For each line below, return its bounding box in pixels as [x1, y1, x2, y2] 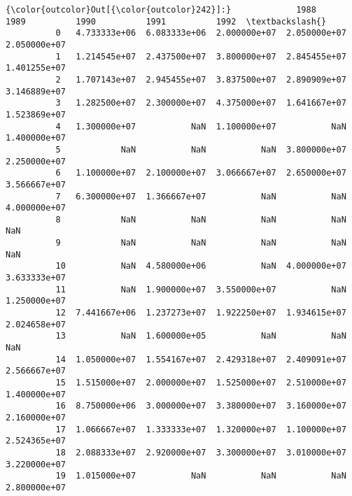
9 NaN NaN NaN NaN [55, 238, 346, 248]
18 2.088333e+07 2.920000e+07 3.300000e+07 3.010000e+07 [55, 447, 346, 458]
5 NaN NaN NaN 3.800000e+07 [55, 144, 346, 155]
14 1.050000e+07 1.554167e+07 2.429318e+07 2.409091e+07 [55, 354, 346, 364]
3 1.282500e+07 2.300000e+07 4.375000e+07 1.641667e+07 [55, 98, 346, 108]
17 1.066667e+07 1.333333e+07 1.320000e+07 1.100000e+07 [55, 424, 346, 434]
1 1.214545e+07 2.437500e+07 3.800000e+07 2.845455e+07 [55, 51, 346, 62]
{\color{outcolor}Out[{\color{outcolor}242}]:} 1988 [6, 5, 316, 15]
